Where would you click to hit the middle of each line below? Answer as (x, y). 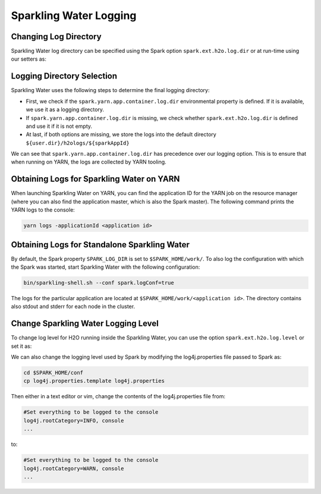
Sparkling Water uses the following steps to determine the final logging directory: (110, 90)
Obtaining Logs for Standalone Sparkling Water (100, 245)
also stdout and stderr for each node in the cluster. (73, 307)
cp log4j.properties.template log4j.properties (94, 381)
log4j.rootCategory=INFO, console (74, 420)
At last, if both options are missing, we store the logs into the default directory (121, 134)
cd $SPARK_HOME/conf (53, 373)
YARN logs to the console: (43, 210)
